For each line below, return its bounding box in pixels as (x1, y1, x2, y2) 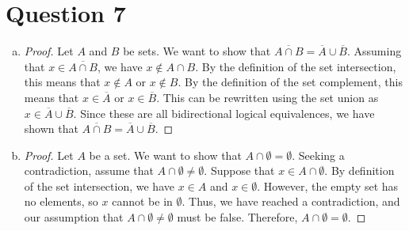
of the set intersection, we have (24, 177, 174, 194)
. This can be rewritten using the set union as (156, 89, 379, 105)
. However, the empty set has (257, 177, 399, 194)
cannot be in (112, 193, 173, 210)
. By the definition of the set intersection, (195, 58, 396, 74)
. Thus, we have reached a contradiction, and (182, 193, 400, 210)
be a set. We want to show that (89, 146, 242, 163)
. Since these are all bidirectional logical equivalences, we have (73, 104, 375, 121)
